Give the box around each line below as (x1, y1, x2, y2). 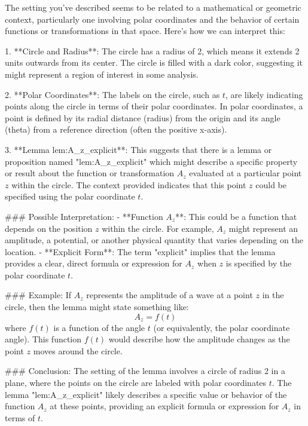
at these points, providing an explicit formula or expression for (50, 400, 279, 412)
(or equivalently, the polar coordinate (153, 321, 290, 333)
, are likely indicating (225, 88, 303, 100)
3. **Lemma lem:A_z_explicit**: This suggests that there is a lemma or (5, 143, 272, 155)
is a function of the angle (53, 321, 145, 333)
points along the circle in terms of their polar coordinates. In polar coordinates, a (5, 100, 303, 112)
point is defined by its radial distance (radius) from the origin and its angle (5, 111, 280, 124)
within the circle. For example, (102, 222, 214, 234)
